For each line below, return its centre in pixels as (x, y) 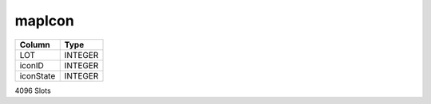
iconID (32, 65)
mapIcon (45, 21)
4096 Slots (33, 91)
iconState (38, 75)
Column (35, 44)
